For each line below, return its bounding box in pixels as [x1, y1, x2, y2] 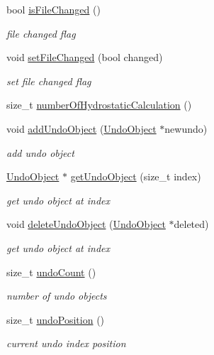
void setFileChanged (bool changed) [6, 50, 163, 65]
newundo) [164, 121, 208, 136]
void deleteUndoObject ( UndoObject [6, 217, 166, 231]
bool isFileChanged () [6, 2, 101, 16]
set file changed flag [6, 73, 91, 88]
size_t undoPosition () [6, 312, 105, 327]
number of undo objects [6, 288, 107, 303]
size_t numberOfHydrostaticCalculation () [6, 97, 192, 112]
